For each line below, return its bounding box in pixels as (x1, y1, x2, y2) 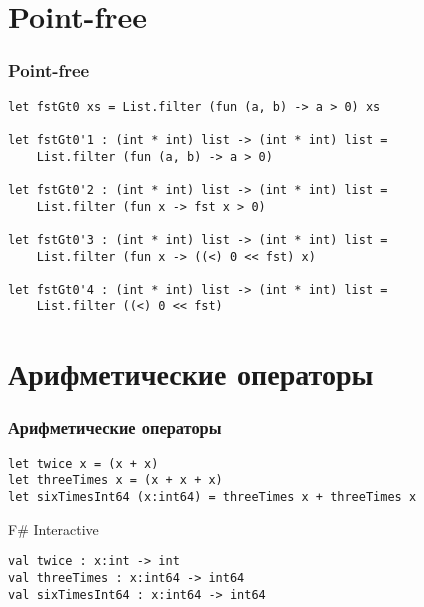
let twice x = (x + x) (8, 456, 159, 471)
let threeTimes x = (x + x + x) (8, 473, 223, 488)
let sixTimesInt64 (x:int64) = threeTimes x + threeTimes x (8, 490, 417, 505)
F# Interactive (8, 518, 99, 539)
